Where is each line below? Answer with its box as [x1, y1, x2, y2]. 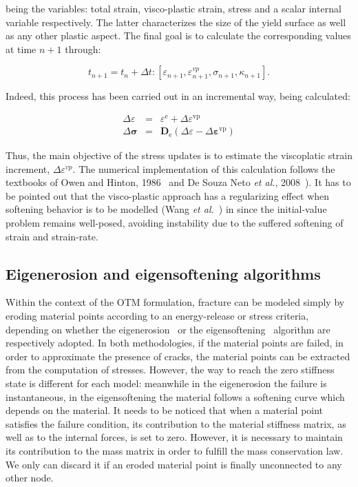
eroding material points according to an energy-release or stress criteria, [6, 309, 309, 323]
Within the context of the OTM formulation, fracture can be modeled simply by [6, 295, 345, 309]
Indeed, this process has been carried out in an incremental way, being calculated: [6, 89, 350, 103]
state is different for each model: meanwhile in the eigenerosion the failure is [6, 376, 327, 391]
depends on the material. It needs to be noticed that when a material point [6, 403, 324, 417]
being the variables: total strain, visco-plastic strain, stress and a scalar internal [6, 1, 341, 15]
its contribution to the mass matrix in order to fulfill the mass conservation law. [6, 444, 344, 457]
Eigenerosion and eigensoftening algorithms [6, 262, 321, 284]
